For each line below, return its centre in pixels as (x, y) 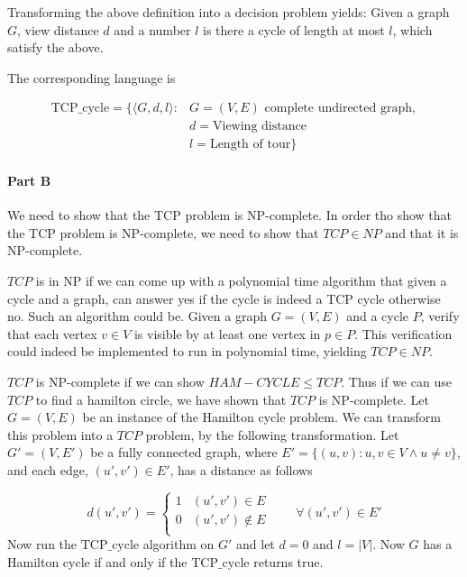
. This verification (403, 333)
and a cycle (378, 316)
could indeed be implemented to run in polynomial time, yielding (187, 351)
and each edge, (48, 469)
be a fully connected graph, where (184, 452)
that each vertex (52, 333)
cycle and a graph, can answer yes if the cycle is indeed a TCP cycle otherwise (224, 298)
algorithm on (179, 544)
